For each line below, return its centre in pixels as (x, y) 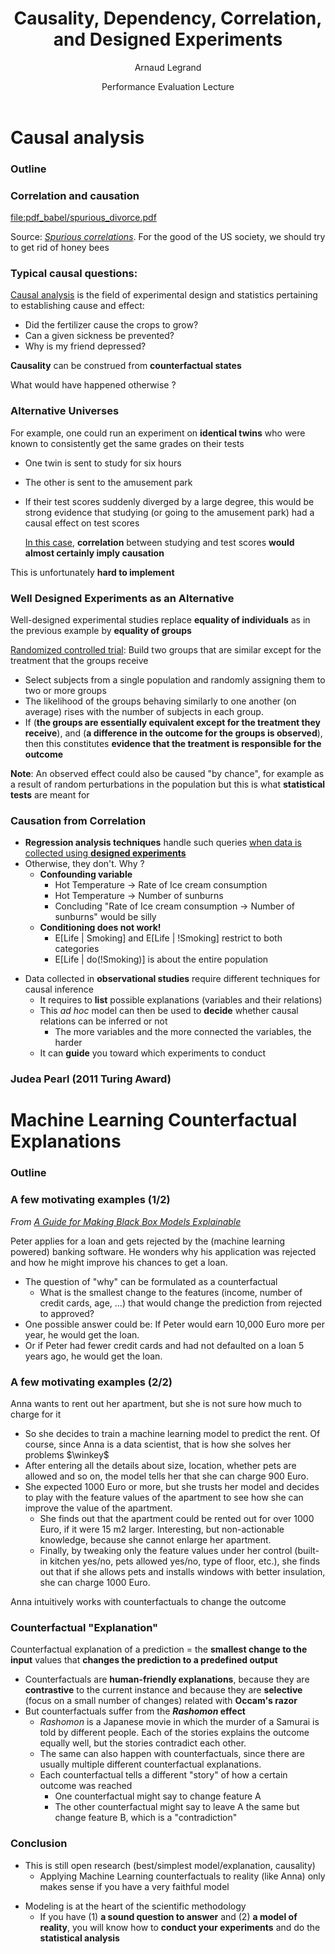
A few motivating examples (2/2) (91, 1382)
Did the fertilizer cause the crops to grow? (111, 325)
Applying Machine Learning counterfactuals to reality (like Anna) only (182, 1876)
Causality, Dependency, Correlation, (168, 18)
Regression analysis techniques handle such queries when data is (163, 843)
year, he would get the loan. (82, 1334)
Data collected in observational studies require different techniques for (172, 979)
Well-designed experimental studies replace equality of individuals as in (160, 620)
